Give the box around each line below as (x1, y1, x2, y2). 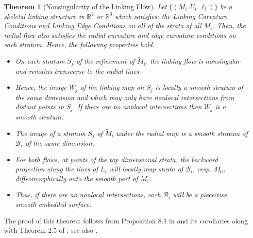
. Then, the (212, 20, 246, 31)
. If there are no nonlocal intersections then (73, 102, 202, 112)
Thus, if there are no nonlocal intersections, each (15, 189, 161, 200)
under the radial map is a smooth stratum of (116, 128, 248, 138)
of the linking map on (80, 82, 144, 92)
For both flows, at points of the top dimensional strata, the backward (15, 154, 218, 164)
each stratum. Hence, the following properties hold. (4, 39, 155, 50)
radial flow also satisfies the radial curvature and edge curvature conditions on (4, 30, 236, 40)
